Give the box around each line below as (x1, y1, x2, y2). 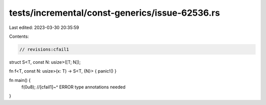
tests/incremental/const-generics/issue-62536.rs (9, 7, 220, 18)
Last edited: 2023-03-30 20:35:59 (9, 25, 79, 30)
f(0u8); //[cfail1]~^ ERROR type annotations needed (21, 84, 126, 90)
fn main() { (9, 77, 31, 83)
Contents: (9, 33, 29, 39)
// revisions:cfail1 (19, 47, 69, 52)
